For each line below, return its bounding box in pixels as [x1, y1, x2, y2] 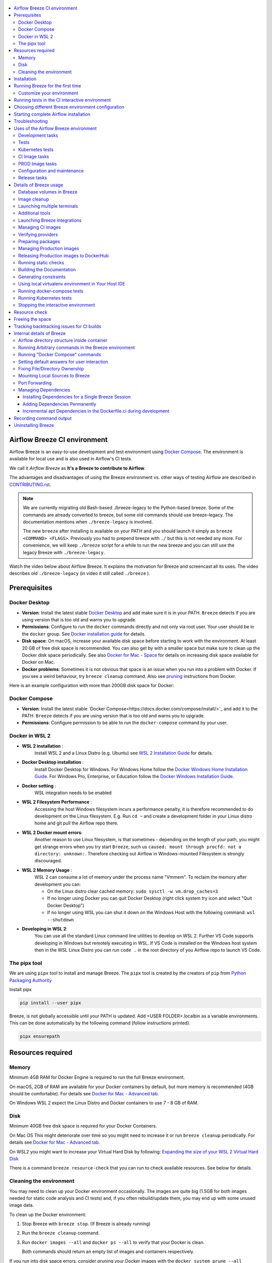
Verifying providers [18, 231, 58, 237]
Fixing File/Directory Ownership [18, 365, 84, 371]
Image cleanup [18, 196, 49, 202]
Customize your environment [18, 90, 78, 96]
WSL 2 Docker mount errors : [22, 829, 83, 836]
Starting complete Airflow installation [14, 111, 91, 117]
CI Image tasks [18, 154, 49, 160]
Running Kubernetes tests [18, 295, 72, 301]
